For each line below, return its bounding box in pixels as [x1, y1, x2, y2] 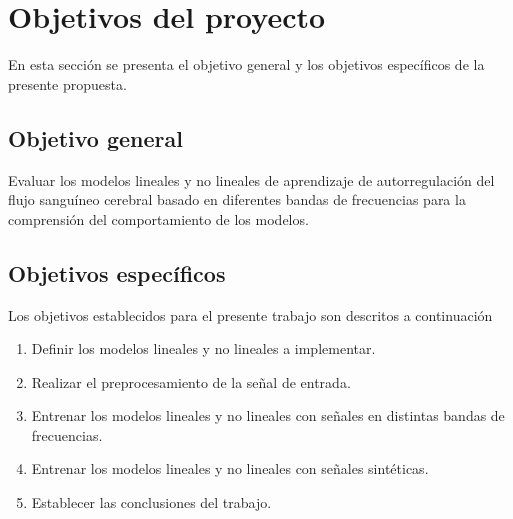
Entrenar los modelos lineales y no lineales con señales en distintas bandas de [31, 405, 505, 426]
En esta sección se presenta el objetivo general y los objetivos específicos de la [8, 54, 485, 75]
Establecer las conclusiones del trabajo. [31, 492, 272, 513]
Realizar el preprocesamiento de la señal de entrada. [31, 371, 351, 392]
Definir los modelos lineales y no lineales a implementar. [31, 338, 376, 359]
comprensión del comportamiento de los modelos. [8, 208, 309, 229]
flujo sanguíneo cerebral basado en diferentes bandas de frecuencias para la [8, 189, 466, 210]
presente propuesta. [8, 73, 127, 94]
